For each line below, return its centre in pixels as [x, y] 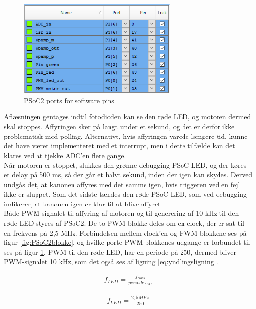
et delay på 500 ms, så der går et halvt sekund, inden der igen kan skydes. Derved [128, 174]
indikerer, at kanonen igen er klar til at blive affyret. [83, 203]
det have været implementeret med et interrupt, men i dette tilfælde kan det [120, 146]
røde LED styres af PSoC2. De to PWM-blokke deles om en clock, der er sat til [124, 223]
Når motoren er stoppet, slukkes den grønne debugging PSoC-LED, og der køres [125, 165]
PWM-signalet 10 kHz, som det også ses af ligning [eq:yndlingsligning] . [111, 261]
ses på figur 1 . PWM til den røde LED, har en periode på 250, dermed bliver [120, 252]
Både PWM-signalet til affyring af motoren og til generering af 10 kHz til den [122, 213]
